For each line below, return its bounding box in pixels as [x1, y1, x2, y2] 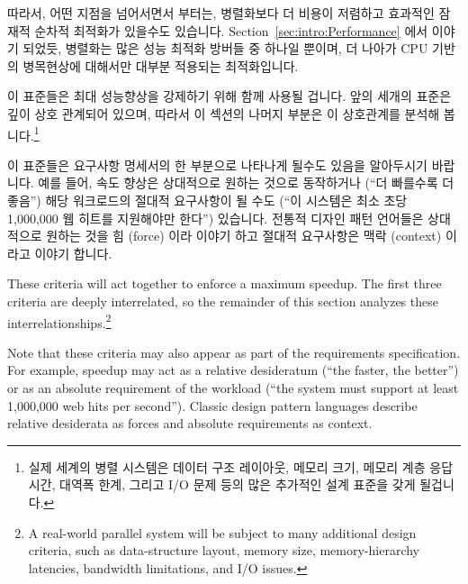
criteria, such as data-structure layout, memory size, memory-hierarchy [28, 541, 419, 560]
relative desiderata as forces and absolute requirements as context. [7, 414, 373, 433]
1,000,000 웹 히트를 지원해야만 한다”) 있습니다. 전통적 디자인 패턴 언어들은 [7, 208, 424, 227]
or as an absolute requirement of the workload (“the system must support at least [7, 379, 459, 397]
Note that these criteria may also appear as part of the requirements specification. [7, 342, 461, 361]
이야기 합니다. [34, 243, 112, 262]
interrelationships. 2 [7, 310, 112, 332]
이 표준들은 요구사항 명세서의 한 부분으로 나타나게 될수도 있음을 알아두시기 [7, 155, 427, 174]
